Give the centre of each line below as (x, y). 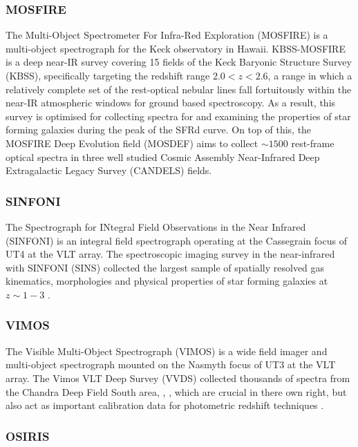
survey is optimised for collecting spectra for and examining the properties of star (178, 116)
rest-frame (313, 143)
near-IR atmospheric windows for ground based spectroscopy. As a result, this (171, 103)
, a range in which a (310, 75)
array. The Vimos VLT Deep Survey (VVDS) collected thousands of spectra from (178, 378)
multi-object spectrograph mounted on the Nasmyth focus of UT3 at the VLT (171, 364)
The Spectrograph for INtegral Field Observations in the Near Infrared (156, 226)
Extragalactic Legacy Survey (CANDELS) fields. (109, 170)
